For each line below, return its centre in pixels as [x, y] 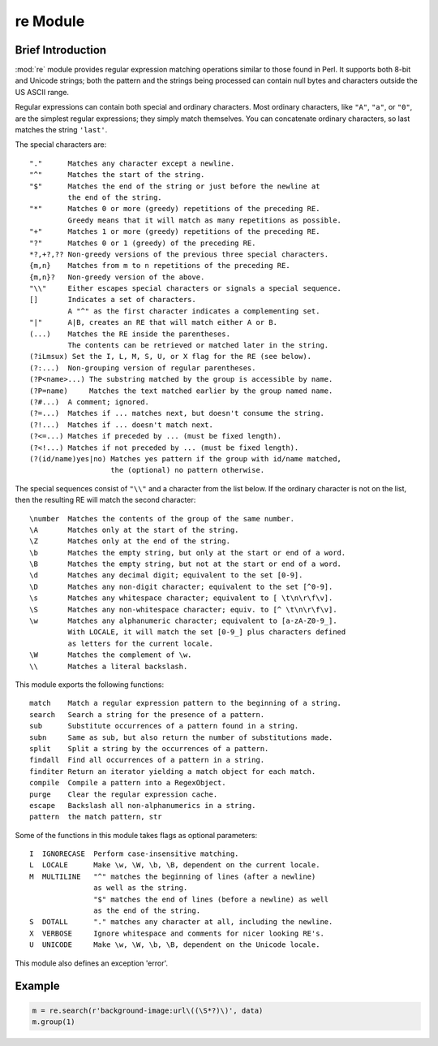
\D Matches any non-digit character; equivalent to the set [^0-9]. [181, 586]
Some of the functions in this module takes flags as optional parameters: [136, 835]
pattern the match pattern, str [96, 817]
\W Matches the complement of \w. [111, 655]
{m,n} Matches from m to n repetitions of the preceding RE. [160, 266]
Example [37, 986]
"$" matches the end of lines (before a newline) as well [211, 899]
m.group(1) [54, 1022]
